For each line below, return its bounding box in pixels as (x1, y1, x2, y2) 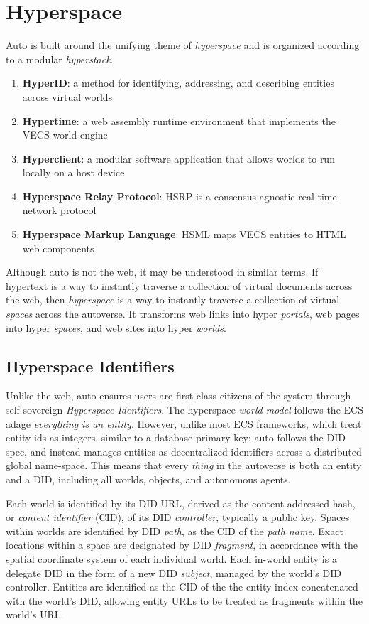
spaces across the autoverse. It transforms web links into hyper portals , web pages (6, 306, 360, 321)
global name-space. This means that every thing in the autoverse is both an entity (6, 458, 362, 473)
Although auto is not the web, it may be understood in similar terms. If (6, 264, 319, 279)
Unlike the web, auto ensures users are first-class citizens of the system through (6, 388, 351, 403)
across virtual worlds (22, 89, 113, 104)
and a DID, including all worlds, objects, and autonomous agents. (6, 471, 291, 486)
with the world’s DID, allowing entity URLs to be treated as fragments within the (6, 593, 363, 608)
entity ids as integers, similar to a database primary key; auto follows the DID (6, 430, 346, 445)
